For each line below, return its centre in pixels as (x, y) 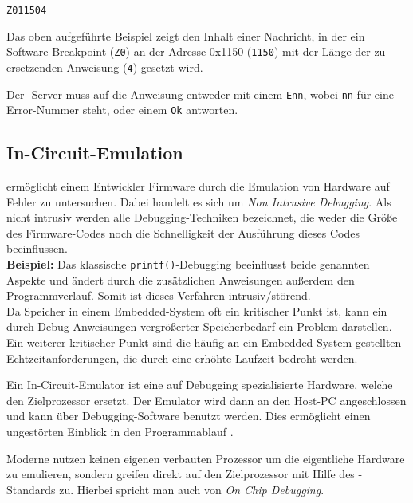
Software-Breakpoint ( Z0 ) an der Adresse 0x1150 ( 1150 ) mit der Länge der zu (196, 51)
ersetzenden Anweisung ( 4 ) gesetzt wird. (105, 67)
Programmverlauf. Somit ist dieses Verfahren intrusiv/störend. (159, 295)
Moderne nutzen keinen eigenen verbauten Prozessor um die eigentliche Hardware (206, 458)
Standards (31, 489)
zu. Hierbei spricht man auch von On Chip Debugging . (192, 489)
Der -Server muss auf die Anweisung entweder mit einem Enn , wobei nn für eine (200, 94)
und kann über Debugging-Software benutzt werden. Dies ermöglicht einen (189, 416)
